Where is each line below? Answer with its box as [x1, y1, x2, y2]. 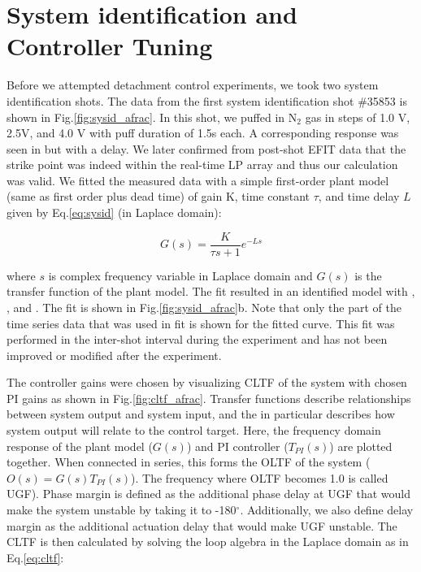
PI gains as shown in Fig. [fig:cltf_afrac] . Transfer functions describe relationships [7, 389, 411, 406]
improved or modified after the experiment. [7, 346, 222, 363]
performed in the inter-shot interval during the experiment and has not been [7, 331, 388, 348]
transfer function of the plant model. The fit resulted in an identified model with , [7, 283, 415, 300]
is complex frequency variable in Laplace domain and [48, 266, 313, 284]
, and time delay [318, 188, 400, 205]
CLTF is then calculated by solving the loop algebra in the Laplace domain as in [7, 533, 409, 550]
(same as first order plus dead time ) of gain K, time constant [7, 188, 310, 205]
